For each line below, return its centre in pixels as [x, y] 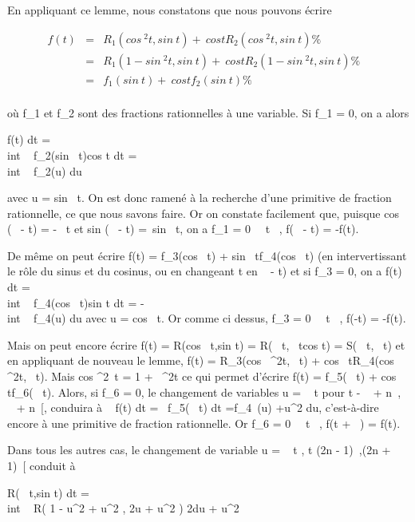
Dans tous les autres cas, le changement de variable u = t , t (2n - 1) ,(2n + [199, 450]
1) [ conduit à [41, 465]
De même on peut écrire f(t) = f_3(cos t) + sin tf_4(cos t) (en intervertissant [207, 255]
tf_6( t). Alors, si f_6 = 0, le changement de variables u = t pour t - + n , [204, 391]
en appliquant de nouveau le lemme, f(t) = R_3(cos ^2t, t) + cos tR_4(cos [201, 360]
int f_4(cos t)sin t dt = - [76, 302]
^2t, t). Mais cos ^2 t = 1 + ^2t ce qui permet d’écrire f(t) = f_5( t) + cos [202, 376]
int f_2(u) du [45, 170]
